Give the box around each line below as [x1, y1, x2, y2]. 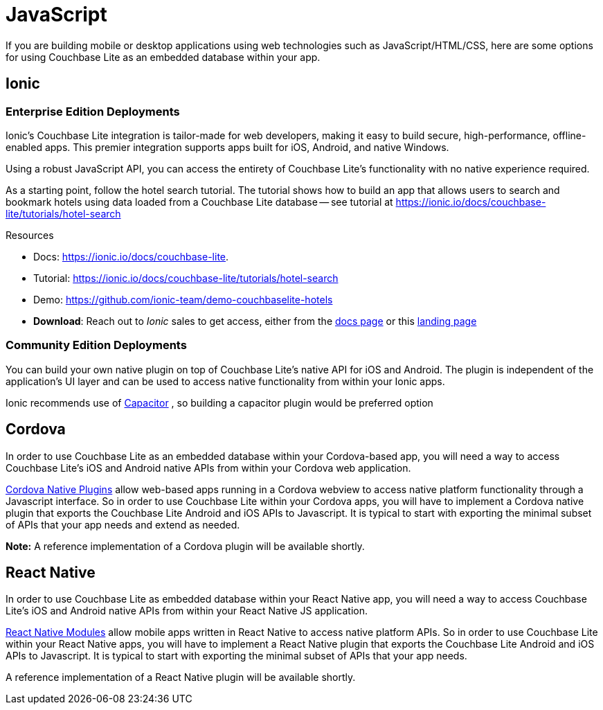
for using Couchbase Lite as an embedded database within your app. [6, 51, 321, 63]
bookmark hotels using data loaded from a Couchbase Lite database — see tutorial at [6, 195, 393, 208]
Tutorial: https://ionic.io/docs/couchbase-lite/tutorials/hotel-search [33, 272, 339, 284]
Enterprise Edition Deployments [6, 104, 180, 118]
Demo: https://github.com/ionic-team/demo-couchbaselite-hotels [33, 293, 333, 305]
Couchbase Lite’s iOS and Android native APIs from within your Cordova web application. [6, 461, 411, 474]
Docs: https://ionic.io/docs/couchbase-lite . [33, 250, 229, 263]
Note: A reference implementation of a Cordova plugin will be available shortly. [6, 540, 365, 552]
